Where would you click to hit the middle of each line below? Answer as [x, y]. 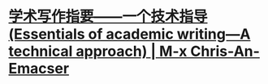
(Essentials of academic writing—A [130, 34]
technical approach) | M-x [98, 51]
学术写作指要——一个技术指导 [108, 17]
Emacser [39, 69]
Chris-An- [225, 51]
